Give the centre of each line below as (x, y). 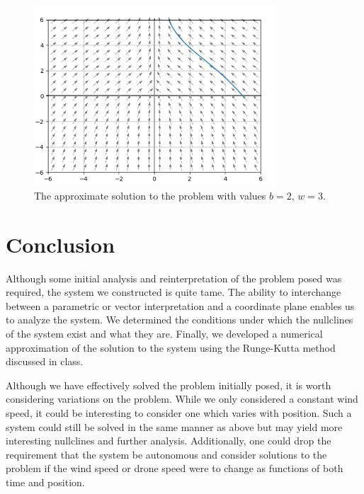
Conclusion (61, 244)
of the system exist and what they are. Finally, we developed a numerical (164, 334)
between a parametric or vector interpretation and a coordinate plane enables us (180, 305)
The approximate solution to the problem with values (150, 195)
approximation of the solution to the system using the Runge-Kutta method (171, 347)
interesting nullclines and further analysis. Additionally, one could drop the (169, 441)
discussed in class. (45, 361)
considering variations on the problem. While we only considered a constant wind (182, 399)
